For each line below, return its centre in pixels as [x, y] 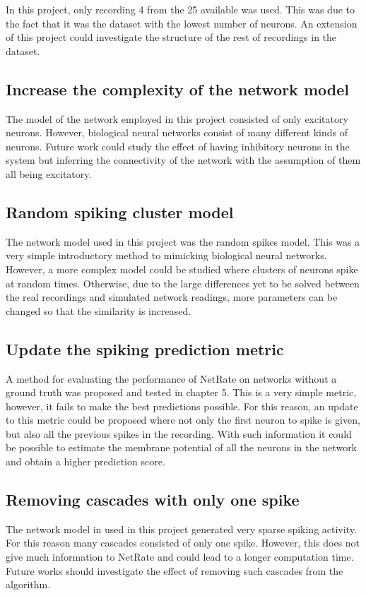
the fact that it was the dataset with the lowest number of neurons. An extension [182, 23]
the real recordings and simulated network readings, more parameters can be [172, 297]
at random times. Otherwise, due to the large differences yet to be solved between [183, 283]
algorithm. [28, 584]
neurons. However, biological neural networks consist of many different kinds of [177, 132]
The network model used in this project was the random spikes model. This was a [183, 241]
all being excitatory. [49, 173]
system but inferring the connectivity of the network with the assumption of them [183, 160]
